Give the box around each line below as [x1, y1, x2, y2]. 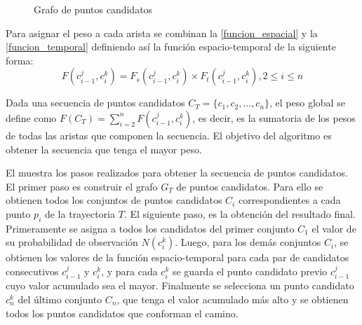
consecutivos [6, 263, 59, 278]
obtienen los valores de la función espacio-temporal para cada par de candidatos [6, 250, 349, 265]
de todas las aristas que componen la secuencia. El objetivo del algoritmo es [6, 127, 332, 142]
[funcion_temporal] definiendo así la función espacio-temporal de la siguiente [6, 39, 336, 54]
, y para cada [101, 263, 158, 278]
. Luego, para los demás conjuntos [175, 235, 321, 249]
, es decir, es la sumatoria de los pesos [192, 110, 356, 125]
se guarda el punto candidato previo [172, 263, 328, 278]
